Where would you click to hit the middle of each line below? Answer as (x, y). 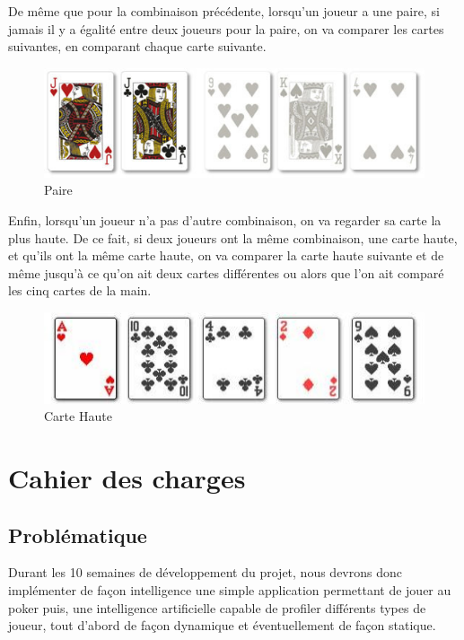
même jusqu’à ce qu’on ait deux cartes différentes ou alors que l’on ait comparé (226, 272)
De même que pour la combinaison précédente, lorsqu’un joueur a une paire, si (224, 11)
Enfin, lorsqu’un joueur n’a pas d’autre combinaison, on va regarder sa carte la (225, 220)
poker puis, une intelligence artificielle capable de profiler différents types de (217, 607)
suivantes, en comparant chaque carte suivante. (137, 46)
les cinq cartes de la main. (80, 290)
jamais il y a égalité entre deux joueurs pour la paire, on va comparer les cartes (226, 28)
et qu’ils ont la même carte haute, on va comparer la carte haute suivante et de (226, 255)
